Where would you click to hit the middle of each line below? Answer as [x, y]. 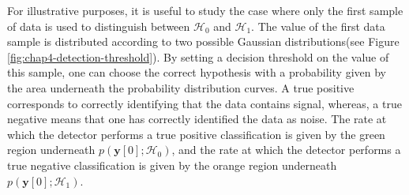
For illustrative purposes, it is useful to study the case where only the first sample [205, 10]
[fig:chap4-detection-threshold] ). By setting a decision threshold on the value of [198, 56]
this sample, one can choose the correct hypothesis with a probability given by [197, 72]
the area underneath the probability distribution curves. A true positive [181, 87]
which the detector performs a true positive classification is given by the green [196, 134]
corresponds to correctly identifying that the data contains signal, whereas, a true [204, 103]
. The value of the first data [318, 26]
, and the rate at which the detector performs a [286, 150]
